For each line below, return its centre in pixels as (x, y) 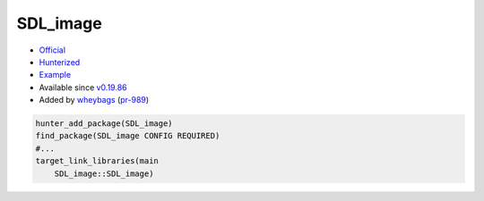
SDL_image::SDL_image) (104, 173)
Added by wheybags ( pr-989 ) (94, 100)
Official (52, 50)
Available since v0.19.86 (83, 87)
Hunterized (60, 62)
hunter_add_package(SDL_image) (104, 124)
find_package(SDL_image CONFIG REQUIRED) (128, 136)
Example (55, 75)
